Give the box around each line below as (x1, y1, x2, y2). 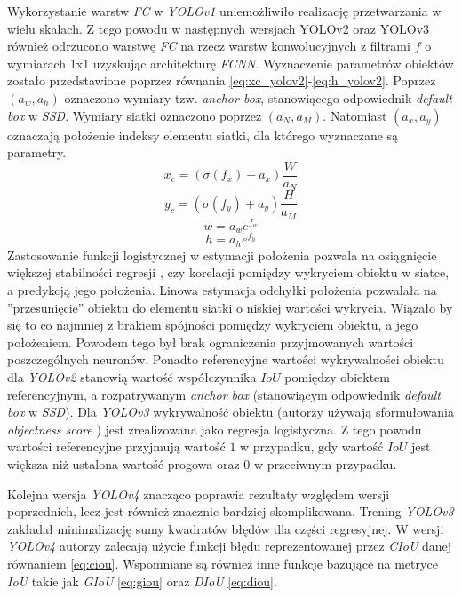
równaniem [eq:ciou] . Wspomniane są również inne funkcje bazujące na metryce (7, 553, 438, 572)
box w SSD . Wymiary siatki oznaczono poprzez (7, 106, 262, 124)
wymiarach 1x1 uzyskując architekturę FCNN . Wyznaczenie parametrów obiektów (7, 53, 454, 72)
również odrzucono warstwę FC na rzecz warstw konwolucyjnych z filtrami (7, 36, 410, 55)
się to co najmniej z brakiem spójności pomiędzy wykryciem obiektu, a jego (7, 315, 418, 334)
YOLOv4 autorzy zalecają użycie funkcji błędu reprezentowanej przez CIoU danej (7, 537, 452, 555)
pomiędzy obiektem (284, 368, 390, 386)
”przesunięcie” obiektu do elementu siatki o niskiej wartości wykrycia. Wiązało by (7, 298, 453, 316)
